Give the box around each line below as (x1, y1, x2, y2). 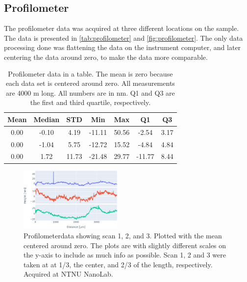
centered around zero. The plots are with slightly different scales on (24, 240, 226, 250)
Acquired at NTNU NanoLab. (24, 269, 113, 279)
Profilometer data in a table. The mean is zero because (8, 68, 173, 78)
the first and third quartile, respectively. (30, 97, 151, 107)
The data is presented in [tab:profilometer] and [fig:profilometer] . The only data (4, 32, 243, 43)
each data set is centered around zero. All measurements (5, 78, 175, 88)
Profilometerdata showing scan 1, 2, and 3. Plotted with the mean (24, 230, 222, 240)
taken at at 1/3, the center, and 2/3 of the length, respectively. (24, 259, 213, 269)
